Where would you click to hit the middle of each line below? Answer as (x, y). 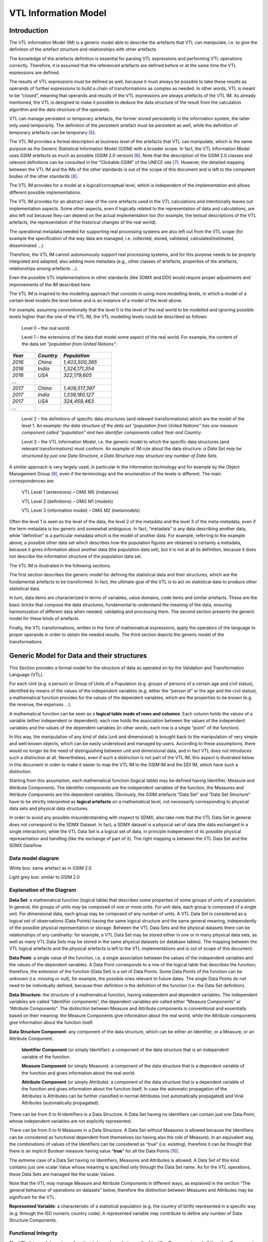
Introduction (29, 31)
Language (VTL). (27, 674)
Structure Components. (33, 1220)
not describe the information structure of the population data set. (76, 556)
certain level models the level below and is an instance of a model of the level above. (96, 301)
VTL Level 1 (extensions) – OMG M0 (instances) (70, 492)
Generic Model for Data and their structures (78, 656)
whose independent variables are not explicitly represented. (70, 1121)
